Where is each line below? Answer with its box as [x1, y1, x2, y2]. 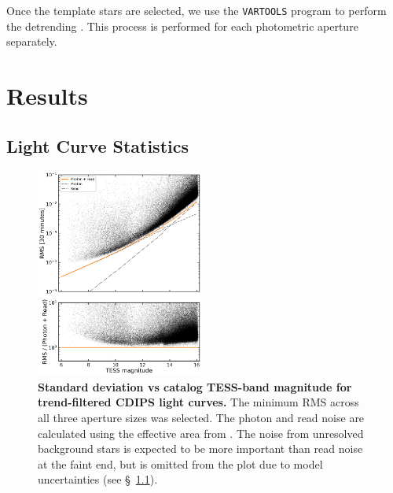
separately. [6, 33, 57, 50]
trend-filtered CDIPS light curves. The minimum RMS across [38, 394, 359, 410]
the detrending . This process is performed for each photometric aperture [6, 17, 358, 34]
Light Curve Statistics [6, 133, 189, 158]
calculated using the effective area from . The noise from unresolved [38, 424, 364, 441]
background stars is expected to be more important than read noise [38, 440, 363, 457]
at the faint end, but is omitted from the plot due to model [38, 455, 323, 472]
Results [6, 80, 88, 112]
